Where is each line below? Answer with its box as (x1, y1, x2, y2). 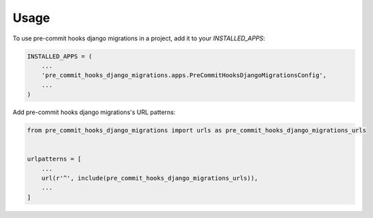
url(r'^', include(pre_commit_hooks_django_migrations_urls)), (41, 174, 259, 182)
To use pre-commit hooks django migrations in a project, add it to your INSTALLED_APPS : (12, 34, 266, 42)
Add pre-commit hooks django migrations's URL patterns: (12, 108, 176, 116)
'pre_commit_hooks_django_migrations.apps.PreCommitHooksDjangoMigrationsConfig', (41, 72, 327, 79)
